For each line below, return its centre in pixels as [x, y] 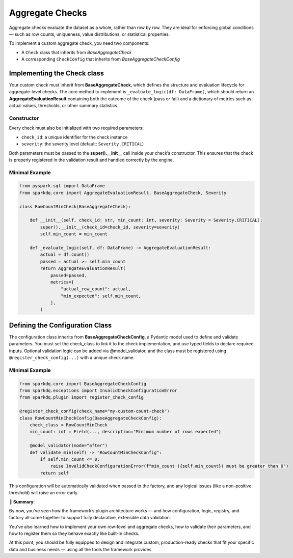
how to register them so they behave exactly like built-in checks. [74, 533]
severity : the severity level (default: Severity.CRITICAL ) [83, 144]
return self [54, 473]
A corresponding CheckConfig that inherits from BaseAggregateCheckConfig [101, 59]
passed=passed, [68, 275]
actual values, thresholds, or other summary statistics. [64, 106]
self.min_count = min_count [74, 234]
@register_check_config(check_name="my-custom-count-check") [94, 411]
